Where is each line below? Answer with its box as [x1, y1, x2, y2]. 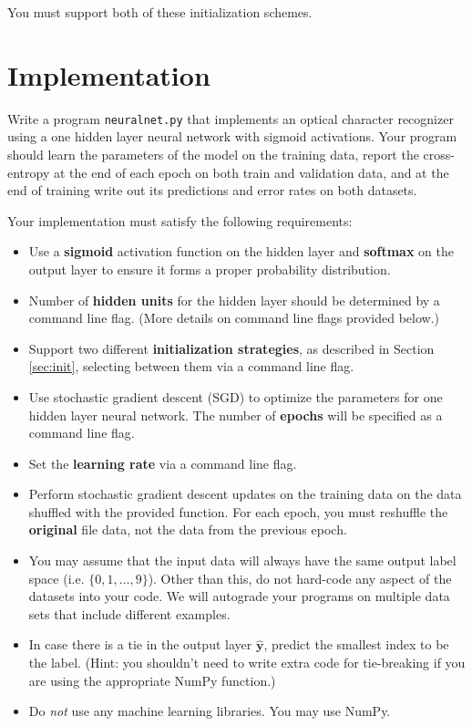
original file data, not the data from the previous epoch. [28, 520, 347, 539]
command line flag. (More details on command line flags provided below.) [28, 308, 439, 327]
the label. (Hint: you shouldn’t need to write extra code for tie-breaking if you [28, 653, 466, 672]
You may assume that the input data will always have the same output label [28, 551, 457, 570]
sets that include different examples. [28, 604, 231, 623]
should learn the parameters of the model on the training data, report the [7, 144, 419, 163]
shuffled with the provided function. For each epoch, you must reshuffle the [28, 502, 448, 521]
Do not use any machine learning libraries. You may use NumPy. [28, 701, 391, 721]
